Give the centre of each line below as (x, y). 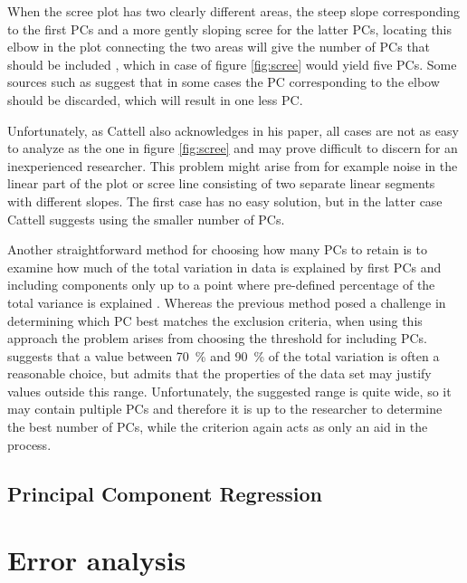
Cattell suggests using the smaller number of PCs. (146, 219)
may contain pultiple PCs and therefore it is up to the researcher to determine (225, 409)
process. (29, 444)
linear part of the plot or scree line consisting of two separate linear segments (221, 183)
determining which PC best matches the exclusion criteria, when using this (215, 320)
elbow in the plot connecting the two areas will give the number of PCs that (219, 47)
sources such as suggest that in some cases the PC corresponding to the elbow (224, 82)
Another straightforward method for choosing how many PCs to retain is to (217, 249)
